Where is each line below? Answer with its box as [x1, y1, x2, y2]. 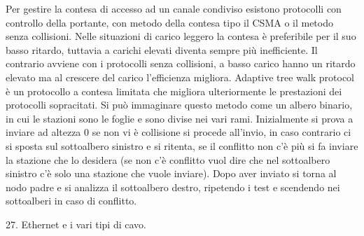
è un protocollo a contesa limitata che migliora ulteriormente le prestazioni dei [6, 83, 342, 98]
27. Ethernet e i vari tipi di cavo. [6, 216, 146, 231]
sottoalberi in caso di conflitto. [6, 193, 137, 208]
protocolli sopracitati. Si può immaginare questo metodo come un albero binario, [6, 97, 353, 112]
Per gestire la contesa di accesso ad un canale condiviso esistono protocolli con [6, 1, 342, 15]
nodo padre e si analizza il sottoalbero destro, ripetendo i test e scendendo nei [6, 179, 340, 194]
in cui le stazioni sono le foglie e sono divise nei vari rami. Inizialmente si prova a [6, 111, 353, 125]
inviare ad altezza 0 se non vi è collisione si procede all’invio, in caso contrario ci [6, 125, 351, 139]
